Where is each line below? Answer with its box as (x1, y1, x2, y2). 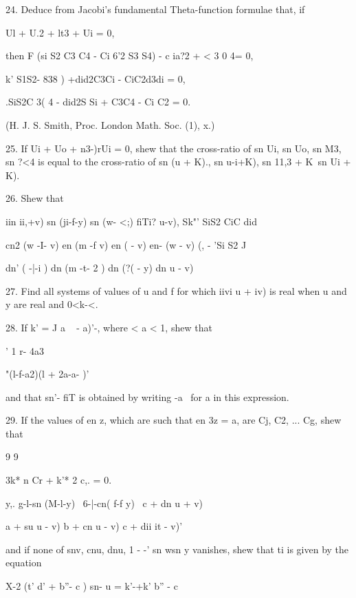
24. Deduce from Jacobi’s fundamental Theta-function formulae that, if (5, 2, 305, 16)
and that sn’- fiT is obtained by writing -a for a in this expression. (5, 389, 289, 404)
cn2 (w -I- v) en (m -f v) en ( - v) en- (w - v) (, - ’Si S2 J (5, 237, 247, 251)
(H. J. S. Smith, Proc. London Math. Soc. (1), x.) (5, 117, 215, 132)
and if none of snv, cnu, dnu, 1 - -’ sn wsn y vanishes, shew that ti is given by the (5, 542, 349, 556)
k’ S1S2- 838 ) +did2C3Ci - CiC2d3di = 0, (5, 71, 186, 85)
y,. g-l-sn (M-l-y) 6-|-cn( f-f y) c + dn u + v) (5, 495, 203, 510)
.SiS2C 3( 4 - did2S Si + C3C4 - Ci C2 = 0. (5, 94, 191, 109)
